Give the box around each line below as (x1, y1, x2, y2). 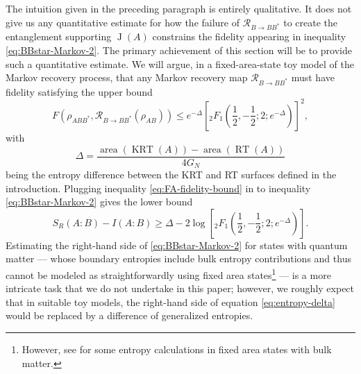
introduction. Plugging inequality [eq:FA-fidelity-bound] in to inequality (6, 180, 311, 195)
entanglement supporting (6, 29, 112, 44)
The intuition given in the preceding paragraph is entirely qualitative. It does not (6, 1, 352, 15)
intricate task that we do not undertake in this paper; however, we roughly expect (6, 281, 355, 296)
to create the (283, 15, 338, 29)
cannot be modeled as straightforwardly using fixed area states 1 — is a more (6, 266, 331, 282)
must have (291, 70, 335, 85)
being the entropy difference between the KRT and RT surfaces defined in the (6, 167, 337, 182)
